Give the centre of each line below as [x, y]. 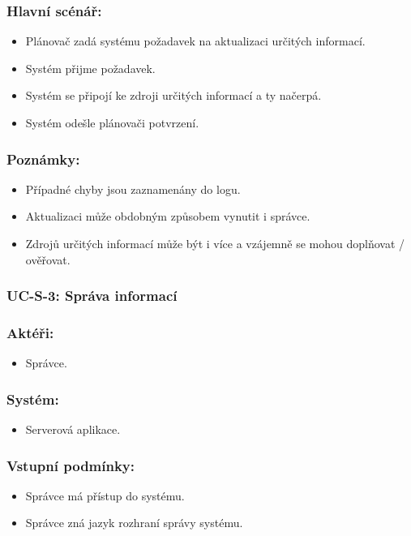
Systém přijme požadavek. [90, 68]
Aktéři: [30, 332]
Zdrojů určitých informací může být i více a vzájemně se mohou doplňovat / [215, 243]
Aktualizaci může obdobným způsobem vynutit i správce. [168, 216]
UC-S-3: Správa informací [92, 296]
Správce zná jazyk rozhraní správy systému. [134, 523]
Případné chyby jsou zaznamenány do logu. [133, 189]
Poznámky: [43, 159]
